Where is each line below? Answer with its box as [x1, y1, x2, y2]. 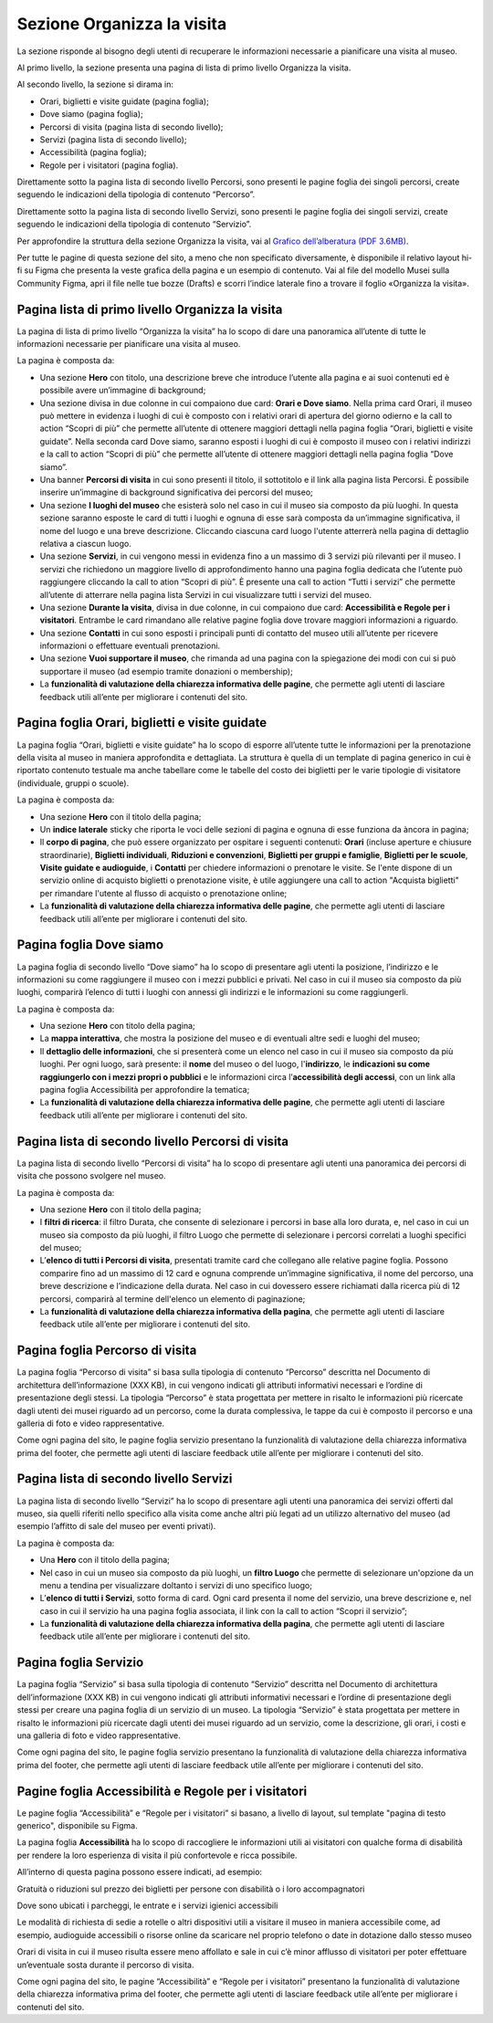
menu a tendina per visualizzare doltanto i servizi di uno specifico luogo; [39, 1579, 312, 1590]
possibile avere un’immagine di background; [39, 384, 206, 396]
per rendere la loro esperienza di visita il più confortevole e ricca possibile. [16, 1850, 298, 1861]
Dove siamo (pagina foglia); [39, 109, 143, 120]
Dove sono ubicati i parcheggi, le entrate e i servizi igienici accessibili [16, 1900, 278, 1911]
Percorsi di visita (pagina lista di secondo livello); [39, 121, 224, 132]
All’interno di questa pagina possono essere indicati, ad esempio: [16, 1867, 263, 1878]
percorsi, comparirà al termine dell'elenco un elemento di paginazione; [39, 1293, 306, 1305]
